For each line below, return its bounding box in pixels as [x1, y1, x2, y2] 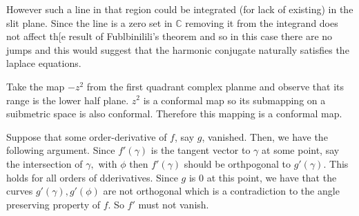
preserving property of [6, 197, 100, 211]
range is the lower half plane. [6, 92, 129, 107]
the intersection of [6, 156, 83, 170]
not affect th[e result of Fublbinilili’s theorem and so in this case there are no [6, 29, 333, 43]
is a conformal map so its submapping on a [143, 92, 326, 107]
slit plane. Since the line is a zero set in [6, 15, 173, 30]
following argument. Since [6, 143, 115, 157]
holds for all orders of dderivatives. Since [6, 170, 178, 184]
